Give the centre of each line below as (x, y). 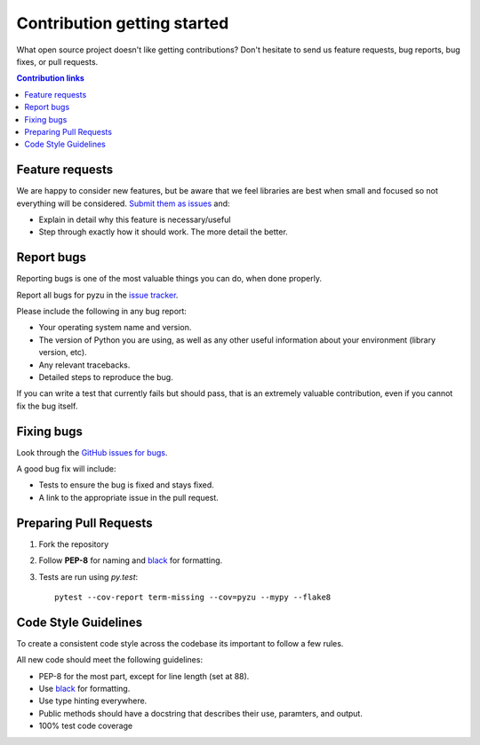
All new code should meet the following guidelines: (110, 660)
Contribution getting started (123, 23)
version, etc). (63, 353)
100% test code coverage (86, 726)
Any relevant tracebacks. (84, 365)
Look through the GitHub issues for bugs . (92, 452)
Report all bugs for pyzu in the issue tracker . (97, 295)
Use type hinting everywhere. (93, 701)
